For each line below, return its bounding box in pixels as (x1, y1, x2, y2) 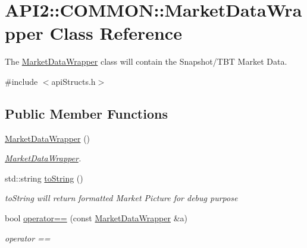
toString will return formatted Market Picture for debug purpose (5, 192, 238, 204)
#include (5, 75, 38, 87)
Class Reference (49, 21, 182, 45)
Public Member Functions (5, 104, 168, 122)
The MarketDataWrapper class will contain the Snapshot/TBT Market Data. (5, 55, 287, 68)
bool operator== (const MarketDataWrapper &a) (5, 212, 187, 224)
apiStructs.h (51, 75, 96, 87)
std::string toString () (5, 171, 83, 184)
